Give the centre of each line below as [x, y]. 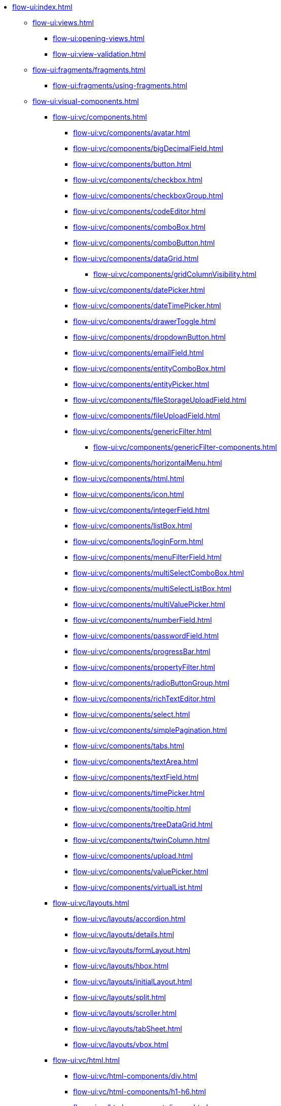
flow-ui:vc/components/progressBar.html [142, 651]
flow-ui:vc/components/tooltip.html [132, 809]
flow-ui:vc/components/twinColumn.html [142, 840]
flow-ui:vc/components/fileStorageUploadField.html [160, 400]
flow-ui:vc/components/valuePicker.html [141, 871]
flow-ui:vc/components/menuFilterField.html [147, 557]
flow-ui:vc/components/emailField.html [138, 353]
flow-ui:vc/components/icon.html [129, 494]
